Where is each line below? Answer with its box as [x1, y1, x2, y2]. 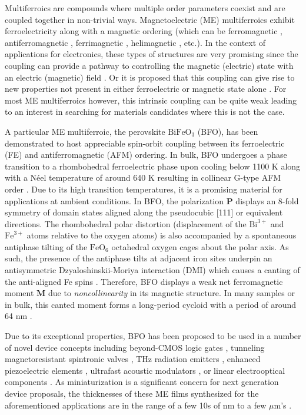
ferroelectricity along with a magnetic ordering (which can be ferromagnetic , [5, 25, 283, 37]
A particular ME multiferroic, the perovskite [5, 125, 165, 137]
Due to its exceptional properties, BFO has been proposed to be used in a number [5, 330, 301, 342]
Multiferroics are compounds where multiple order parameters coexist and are [5, 2, 285, 14]
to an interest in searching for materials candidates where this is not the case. [5, 105, 285, 118]
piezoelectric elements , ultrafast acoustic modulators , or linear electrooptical [5, 364, 285, 376]
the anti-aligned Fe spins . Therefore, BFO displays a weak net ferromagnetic [5, 275, 283, 287]
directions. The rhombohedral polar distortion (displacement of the [5, 217, 247, 230]
